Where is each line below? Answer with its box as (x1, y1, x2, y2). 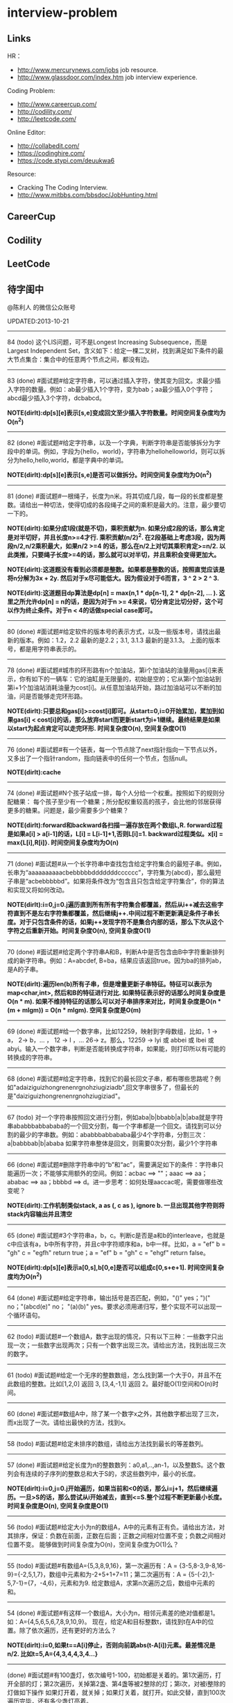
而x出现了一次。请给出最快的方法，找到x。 (7, 1418, 130, 1427)
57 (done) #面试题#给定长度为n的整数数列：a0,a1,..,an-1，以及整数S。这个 (7, 1461, 220, 1469)
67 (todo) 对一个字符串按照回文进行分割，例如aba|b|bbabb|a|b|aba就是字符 (7, 1113, 223, 1121)
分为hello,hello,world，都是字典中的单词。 (7, 456, 128, 464)
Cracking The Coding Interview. (17, 183, 108, 192)
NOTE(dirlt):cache (7, 767, 61, 776)
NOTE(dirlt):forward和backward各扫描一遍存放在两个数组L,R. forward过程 (7, 821, 223, 829)
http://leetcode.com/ (17, 115, 76, 123)
